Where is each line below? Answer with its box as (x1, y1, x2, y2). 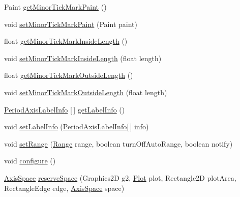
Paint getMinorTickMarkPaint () (4, 2, 107, 12)
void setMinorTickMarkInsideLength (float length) (4, 52, 162, 63)
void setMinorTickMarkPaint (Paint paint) (4, 18, 137, 29)
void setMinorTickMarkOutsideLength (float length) (4, 87, 167, 97)
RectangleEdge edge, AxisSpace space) (4, 182, 125, 193)
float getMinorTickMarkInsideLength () (4, 36, 128, 46)
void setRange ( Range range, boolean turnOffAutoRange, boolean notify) (4, 138, 233, 149)
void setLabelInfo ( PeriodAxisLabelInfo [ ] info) (4, 121, 149, 132)
